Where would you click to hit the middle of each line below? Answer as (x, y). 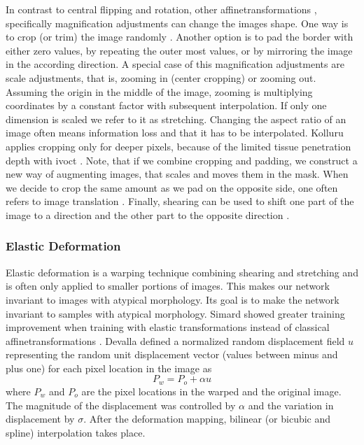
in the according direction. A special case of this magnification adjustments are (175, 64)
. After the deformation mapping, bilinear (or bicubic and (207, 419)
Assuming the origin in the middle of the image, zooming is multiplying (159, 91)
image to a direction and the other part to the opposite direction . (148, 214)
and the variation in (291, 405)
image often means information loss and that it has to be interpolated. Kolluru (175, 133)
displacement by (40, 419)
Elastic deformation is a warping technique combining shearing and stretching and (182, 272)
